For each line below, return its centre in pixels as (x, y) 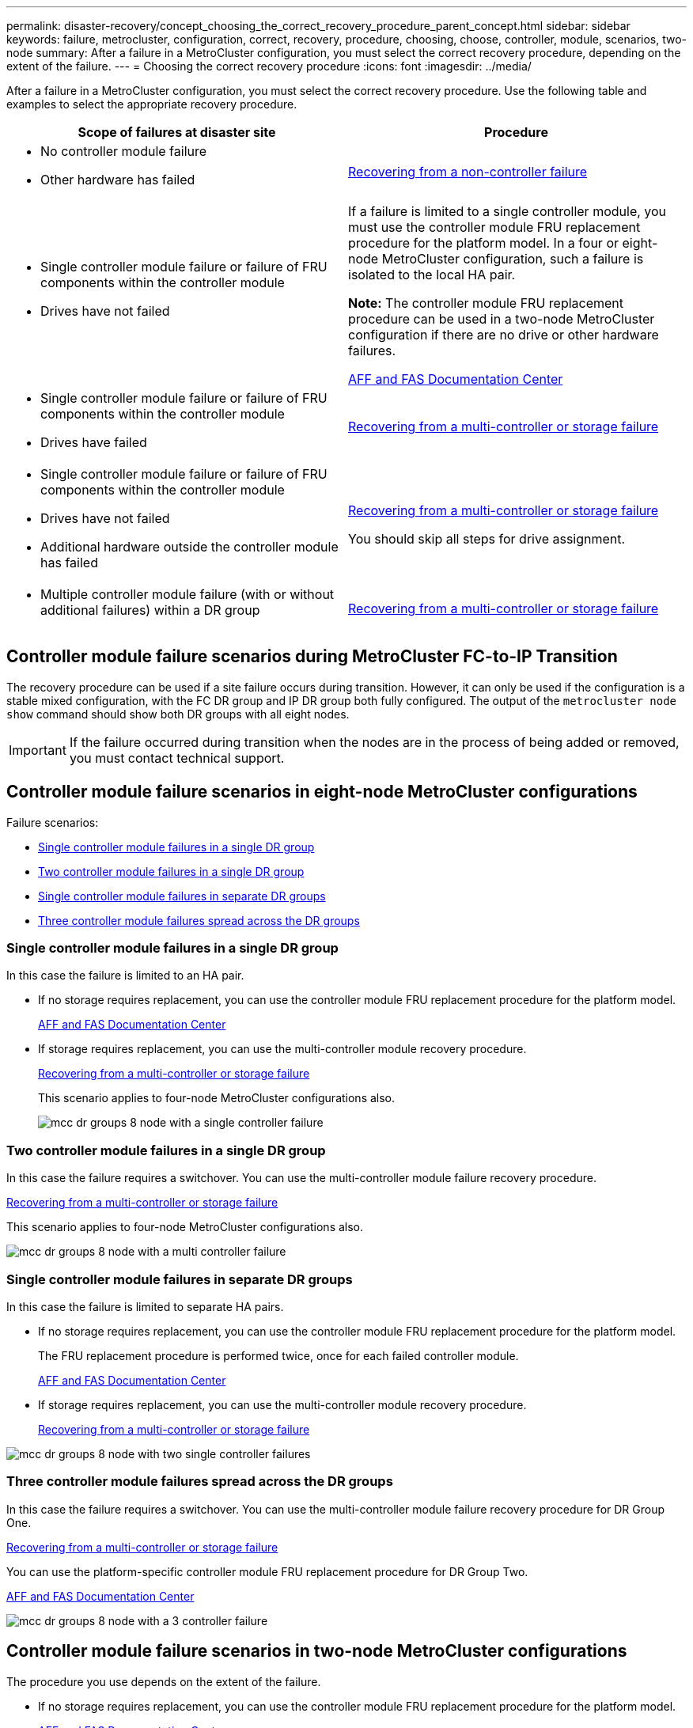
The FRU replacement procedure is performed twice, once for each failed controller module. (278, 1355)
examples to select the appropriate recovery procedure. (152, 104)
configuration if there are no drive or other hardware (504, 335)
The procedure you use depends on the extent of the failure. (164, 1681)
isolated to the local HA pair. (432, 275)
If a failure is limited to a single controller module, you (507, 211)
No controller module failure (124, 151)
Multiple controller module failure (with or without (187, 594)
